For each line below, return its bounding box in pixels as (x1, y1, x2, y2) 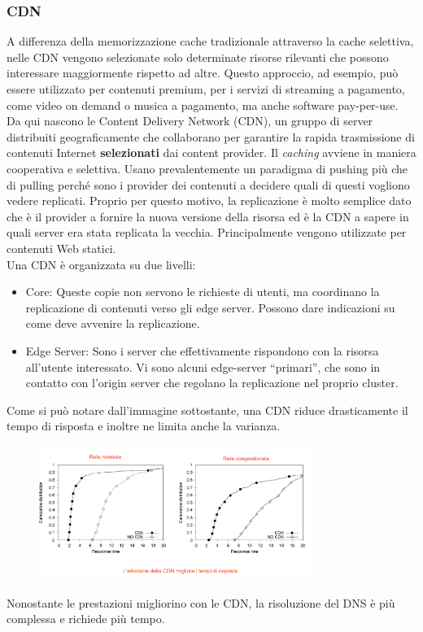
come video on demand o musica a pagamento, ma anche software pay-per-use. (7, 96, 399, 113)
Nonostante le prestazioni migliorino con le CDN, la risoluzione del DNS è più (7, 594, 395, 611)
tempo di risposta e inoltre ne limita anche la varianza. (7, 417, 281, 434)
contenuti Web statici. (7, 239, 116, 256)
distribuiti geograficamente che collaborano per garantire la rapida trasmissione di (7, 128, 415, 145)
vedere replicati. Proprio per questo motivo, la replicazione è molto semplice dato (7, 192, 412, 209)
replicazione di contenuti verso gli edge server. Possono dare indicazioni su (25, 299, 395, 316)
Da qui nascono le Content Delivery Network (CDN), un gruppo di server (7, 112, 373, 129)
